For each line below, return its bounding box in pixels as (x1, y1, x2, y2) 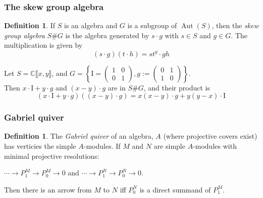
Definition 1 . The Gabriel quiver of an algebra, (4, 131, 153, 141)
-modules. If (83, 140, 121, 151)
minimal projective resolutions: (4, 150, 99, 161)
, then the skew (212, 20, 259, 31)
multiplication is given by (4, 40, 83, 50)
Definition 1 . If (4, 20, 56, 31)
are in (108, 82, 126, 92)
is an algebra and (64, 20, 118, 31)
